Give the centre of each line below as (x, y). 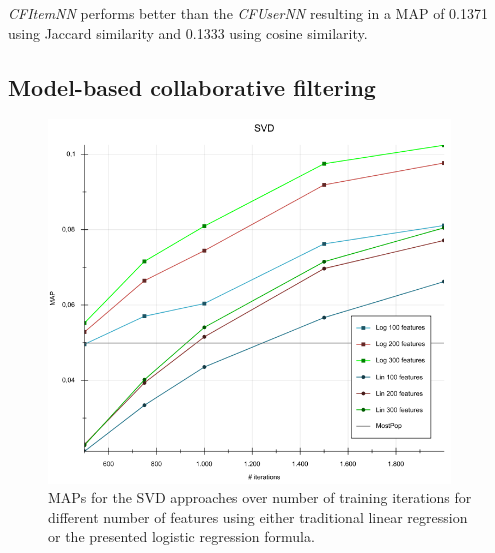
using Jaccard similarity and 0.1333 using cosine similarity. (188, 32)
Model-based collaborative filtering (192, 86)
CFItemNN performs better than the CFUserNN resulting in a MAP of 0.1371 (248, 13)
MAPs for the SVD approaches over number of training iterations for (260, 497)
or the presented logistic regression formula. (181, 536)
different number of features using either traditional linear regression (258, 516)
